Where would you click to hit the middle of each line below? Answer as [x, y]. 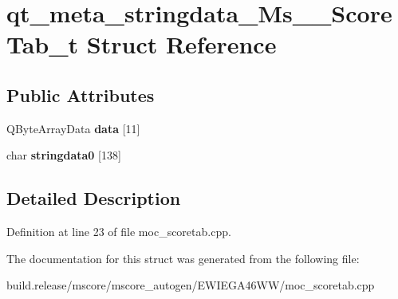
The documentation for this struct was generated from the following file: [183, 258]
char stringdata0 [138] [64, 155]
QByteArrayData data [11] [73, 128]
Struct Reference [181, 44]
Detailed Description [94, 198]
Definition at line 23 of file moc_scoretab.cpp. [119, 232]
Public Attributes [81, 94]
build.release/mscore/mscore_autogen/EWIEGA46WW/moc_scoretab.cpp [191, 285]
